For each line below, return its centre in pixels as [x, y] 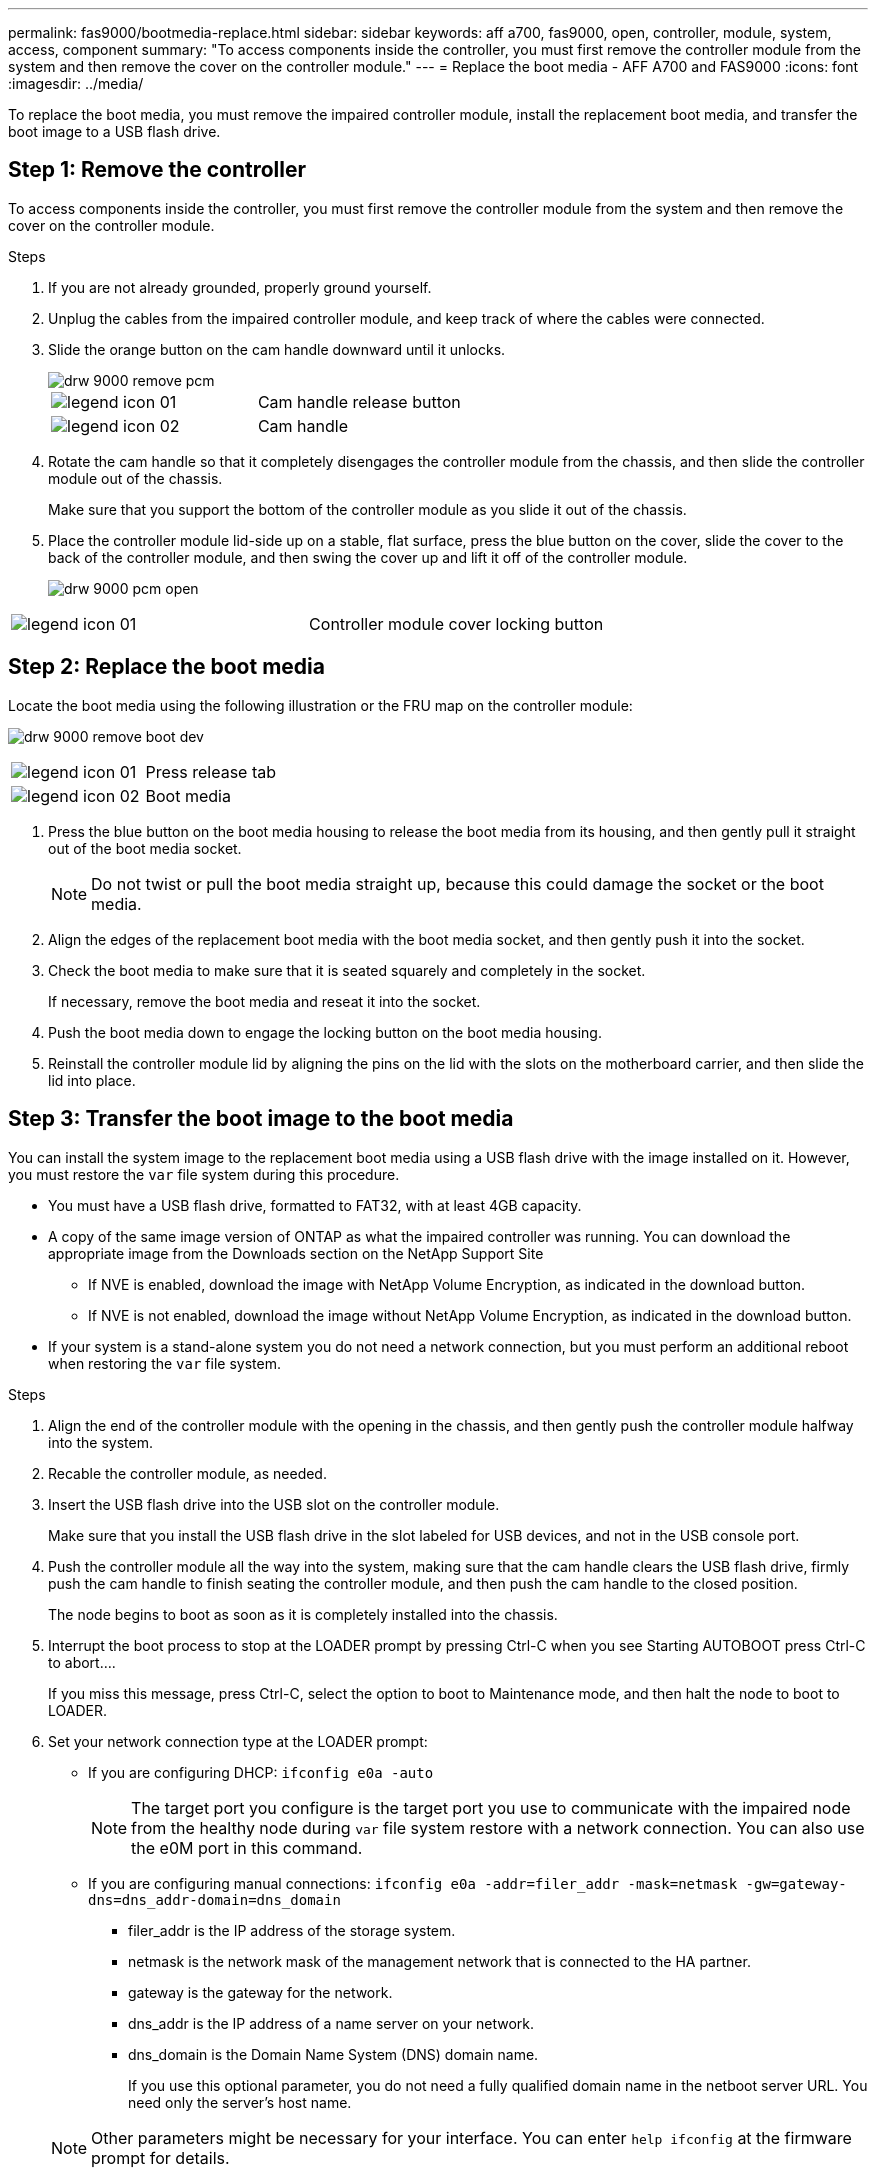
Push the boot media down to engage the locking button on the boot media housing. [325, 1032]
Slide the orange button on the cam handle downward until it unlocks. [277, 349]
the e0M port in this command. [247, 1847]
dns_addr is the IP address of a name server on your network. [331, 2023]
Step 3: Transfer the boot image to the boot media [261, 1119]
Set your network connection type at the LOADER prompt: [238, 1741]
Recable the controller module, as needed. [187, 1473]
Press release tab [210, 771]
